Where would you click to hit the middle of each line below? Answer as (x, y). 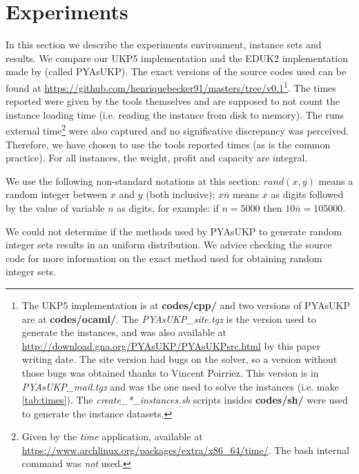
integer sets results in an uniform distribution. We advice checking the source (169, 245)
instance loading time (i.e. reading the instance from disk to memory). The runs (175, 114)
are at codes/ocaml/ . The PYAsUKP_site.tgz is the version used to (169, 318)
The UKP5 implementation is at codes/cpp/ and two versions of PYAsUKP (186, 305)
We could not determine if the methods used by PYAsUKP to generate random (174, 231)
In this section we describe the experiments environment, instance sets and (164, 45)
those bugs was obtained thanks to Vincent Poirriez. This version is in (170, 372)
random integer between (57, 194)
